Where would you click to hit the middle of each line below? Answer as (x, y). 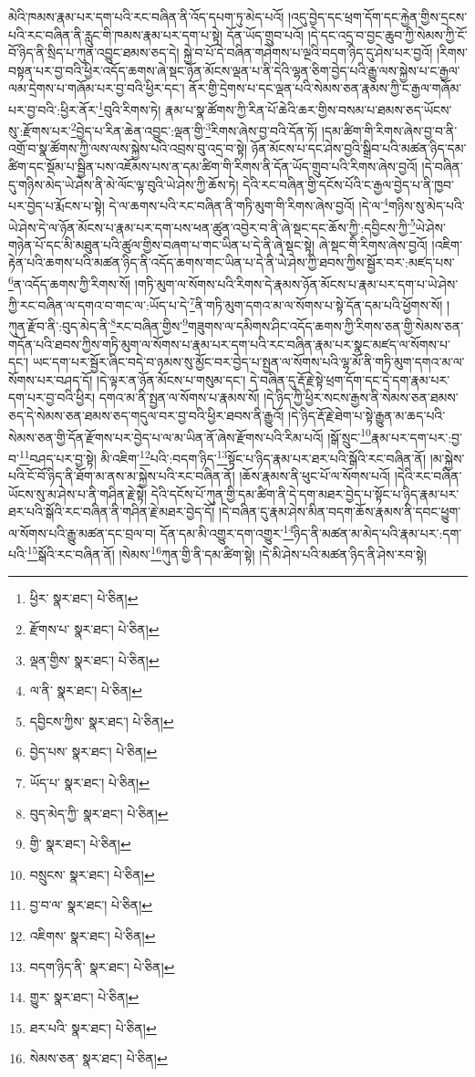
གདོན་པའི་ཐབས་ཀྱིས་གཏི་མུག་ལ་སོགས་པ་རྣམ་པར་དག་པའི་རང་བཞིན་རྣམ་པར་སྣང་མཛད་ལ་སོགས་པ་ (229, 344)
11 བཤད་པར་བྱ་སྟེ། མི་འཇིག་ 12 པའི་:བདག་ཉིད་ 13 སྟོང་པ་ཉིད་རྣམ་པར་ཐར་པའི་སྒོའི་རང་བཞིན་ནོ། (222, 456)
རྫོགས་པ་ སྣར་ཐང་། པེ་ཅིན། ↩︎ (94, 629)
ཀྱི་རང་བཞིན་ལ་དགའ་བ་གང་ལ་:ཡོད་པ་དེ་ (99, 304)
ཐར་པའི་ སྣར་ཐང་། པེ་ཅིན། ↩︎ (93, 1027)
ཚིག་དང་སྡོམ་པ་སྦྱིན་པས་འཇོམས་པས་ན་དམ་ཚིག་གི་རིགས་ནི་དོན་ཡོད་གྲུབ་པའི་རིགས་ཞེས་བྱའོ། (213, 167)
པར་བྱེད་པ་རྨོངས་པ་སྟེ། (57, 205)
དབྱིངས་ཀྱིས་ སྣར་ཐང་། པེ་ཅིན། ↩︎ (102, 721)
